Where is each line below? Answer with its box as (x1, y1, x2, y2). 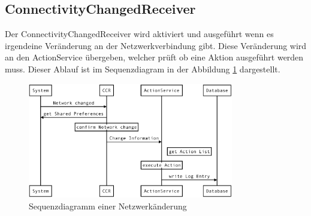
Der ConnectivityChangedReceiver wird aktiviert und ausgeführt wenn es (5, 28, 274, 40)
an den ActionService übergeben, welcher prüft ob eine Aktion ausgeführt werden (5, 51, 304, 63)
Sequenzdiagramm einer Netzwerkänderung (29, 199, 187, 212)
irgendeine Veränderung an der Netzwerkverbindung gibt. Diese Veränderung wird (5, 39, 307, 51)
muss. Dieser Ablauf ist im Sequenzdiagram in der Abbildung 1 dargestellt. (5, 62, 280, 75)
